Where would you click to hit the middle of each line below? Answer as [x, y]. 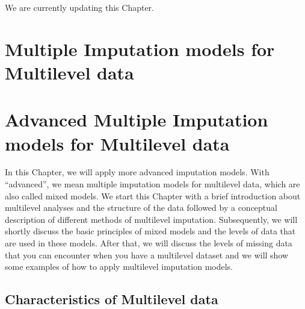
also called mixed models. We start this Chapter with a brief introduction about [153, 195]
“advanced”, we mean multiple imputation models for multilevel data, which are [152, 184]
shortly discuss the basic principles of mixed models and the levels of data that [150, 231]
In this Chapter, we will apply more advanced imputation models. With [137, 172]
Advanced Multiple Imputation [137, 120]
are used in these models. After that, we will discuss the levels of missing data [149, 243]
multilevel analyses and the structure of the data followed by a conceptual [141, 208]
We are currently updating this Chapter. [79, 7]
